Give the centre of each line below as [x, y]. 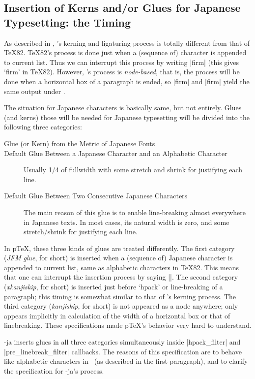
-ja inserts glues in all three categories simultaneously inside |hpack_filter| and [122, 342]
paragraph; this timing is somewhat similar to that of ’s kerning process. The [120, 296]
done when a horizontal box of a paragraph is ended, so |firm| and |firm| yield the [127, 81]
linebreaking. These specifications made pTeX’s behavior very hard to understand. [128, 325]
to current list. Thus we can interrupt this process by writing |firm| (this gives [121, 62]
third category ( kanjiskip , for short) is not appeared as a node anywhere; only [121, 306]
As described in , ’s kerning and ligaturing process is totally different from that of [127, 43]
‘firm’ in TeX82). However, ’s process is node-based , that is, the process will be [122, 72]
